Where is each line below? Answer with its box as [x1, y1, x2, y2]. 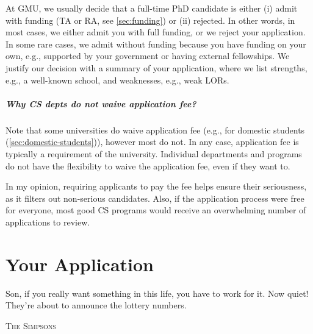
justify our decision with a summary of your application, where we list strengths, [5, 61, 308, 74]
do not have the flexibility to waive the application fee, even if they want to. [5, 159, 290, 172]
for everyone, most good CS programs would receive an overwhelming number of [5, 204, 306, 216]
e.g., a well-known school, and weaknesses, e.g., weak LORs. [5, 73, 229, 86]
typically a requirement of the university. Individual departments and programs [5, 147, 302, 160]
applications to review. [5, 215, 90, 228]
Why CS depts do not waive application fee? [5, 97, 196, 110]
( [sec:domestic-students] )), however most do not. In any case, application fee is [5, 135, 299, 148]
